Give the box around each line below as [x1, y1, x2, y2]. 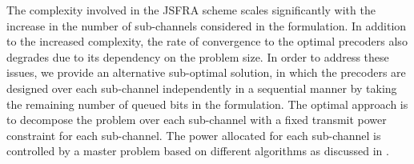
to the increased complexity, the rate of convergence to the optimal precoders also [6, 33, 408, 50]
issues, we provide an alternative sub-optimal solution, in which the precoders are [6, 64, 406, 81]
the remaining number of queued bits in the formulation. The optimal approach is [6, 95, 408, 112]
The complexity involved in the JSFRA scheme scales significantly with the [6, 2, 376, 18]
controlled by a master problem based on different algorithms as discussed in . [6, 142, 389, 159]
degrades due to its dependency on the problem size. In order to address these [6, 48, 389, 65]
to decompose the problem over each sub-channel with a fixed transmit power [6, 111, 387, 128]
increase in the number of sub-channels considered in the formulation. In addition [6, 17, 407, 34]
